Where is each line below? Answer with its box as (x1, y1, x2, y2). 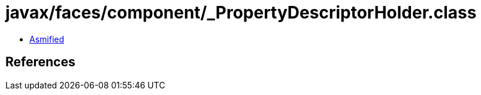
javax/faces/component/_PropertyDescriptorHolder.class (5, 2, 477, 23)
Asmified (29, 33, 65, 44)
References (5, 54, 75, 70)
